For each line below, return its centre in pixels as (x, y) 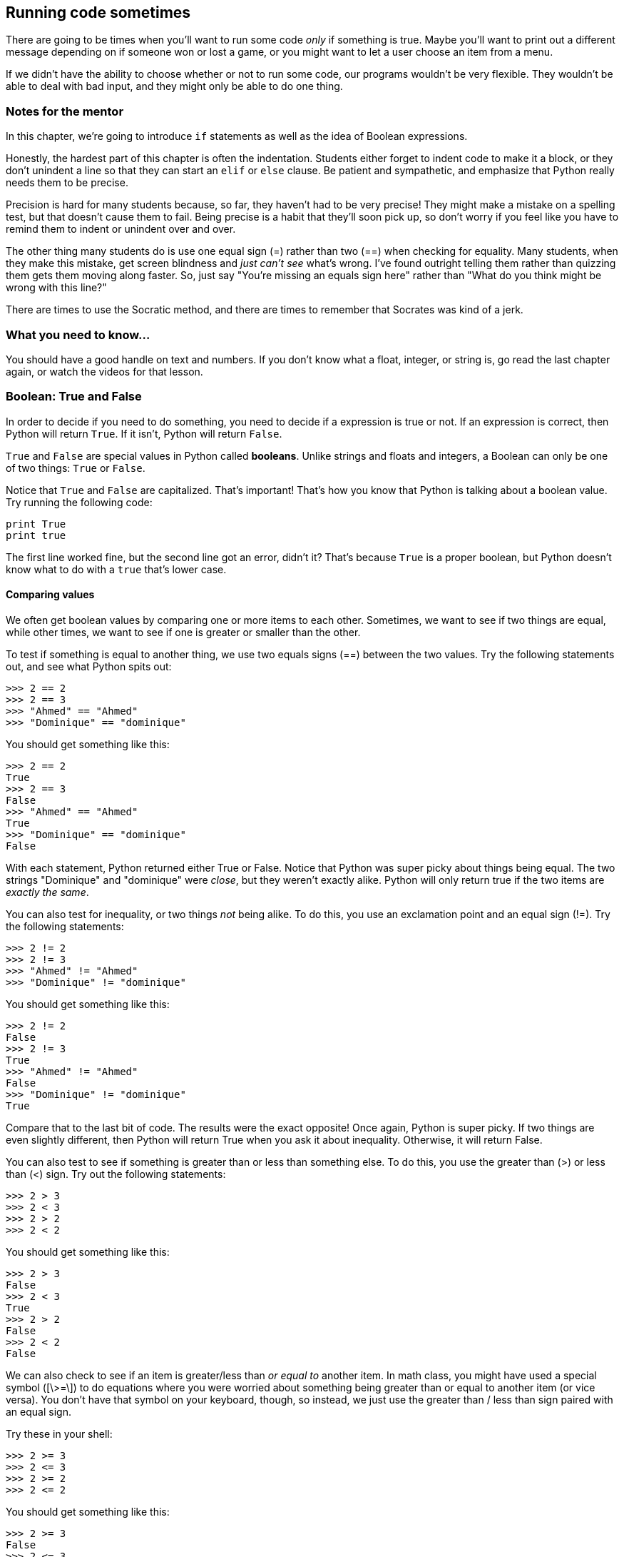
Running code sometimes (98, 12)
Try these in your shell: (59, 1433)
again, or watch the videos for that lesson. (104, 371)
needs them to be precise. (67, 183)
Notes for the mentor (65, 111)
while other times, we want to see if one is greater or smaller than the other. (183, 632)
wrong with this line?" (56, 288)
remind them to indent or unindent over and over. (121, 229)
